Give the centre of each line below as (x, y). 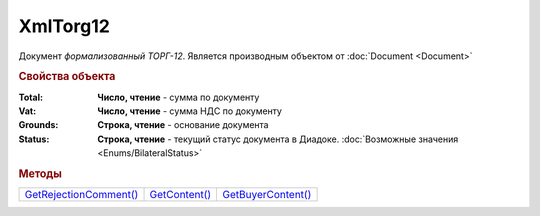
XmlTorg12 (64, 26)
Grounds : (38, 125)
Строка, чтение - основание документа (183, 125)
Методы (40, 173)
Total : (31, 97)
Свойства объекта (67, 77)
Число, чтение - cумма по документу (178, 97)
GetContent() (180, 195)
